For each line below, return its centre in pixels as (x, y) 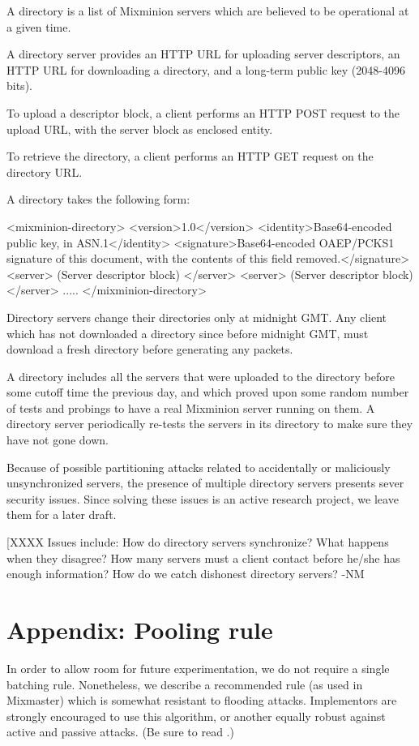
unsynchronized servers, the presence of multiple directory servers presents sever (205, 483)
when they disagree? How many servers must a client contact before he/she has (203, 557)
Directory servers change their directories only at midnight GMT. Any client (197, 317)
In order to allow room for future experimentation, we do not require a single (198, 668)
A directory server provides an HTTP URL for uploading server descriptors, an (203, 54)
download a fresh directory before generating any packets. (150, 349)
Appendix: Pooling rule (140, 629)
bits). (19, 86)
